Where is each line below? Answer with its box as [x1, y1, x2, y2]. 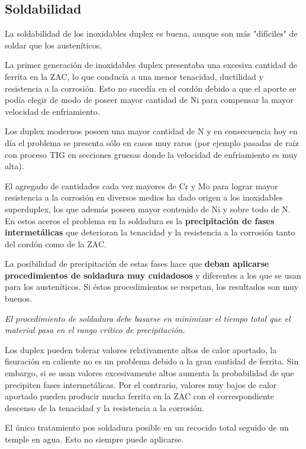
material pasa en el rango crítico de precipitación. [5, 324, 185, 336]
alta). [5, 160, 24, 172]
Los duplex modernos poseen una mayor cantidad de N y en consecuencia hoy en [5, 125, 298, 137]
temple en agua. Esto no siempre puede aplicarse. [5, 433, 184, 445]
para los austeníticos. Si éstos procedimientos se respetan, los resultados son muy [5, 280, 299, 293]
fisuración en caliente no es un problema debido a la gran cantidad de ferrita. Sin [5, 355, 299, 367]
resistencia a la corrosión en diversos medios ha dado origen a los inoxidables [5, 191, 283, 203]
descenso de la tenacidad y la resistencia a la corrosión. [5, 401, 204, 414]
